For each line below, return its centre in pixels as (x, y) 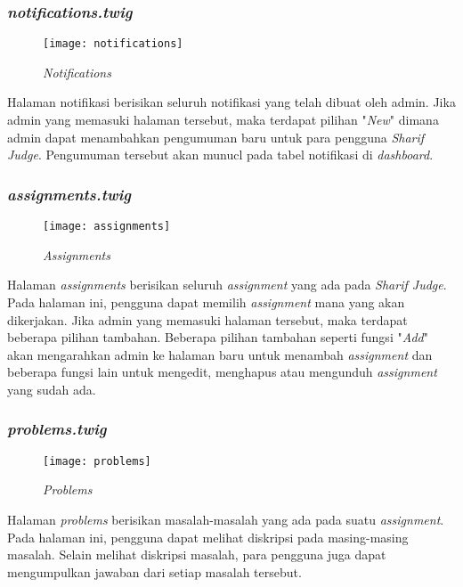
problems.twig (57, 429)
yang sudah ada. (52, 389)
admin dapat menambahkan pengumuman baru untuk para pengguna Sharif (216, 137)
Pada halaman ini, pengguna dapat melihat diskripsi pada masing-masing (208, 537)
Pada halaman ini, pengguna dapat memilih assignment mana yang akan (206, 302)
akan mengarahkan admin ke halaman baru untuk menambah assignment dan (220, 354)
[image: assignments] (107, 227)
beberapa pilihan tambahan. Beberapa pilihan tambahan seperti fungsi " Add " (218, 337)
